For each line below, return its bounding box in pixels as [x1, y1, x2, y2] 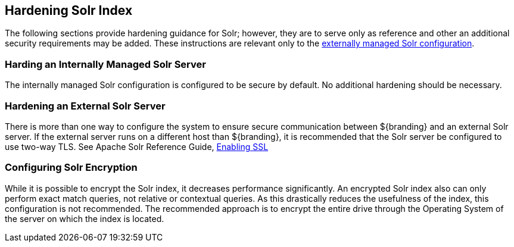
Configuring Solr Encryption [5, 161, 138, 174]
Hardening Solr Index [5, 3, 133, 18]
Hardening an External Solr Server [5, 99, 166, 112]
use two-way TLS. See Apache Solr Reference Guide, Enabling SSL [5, 141, 269, 152]
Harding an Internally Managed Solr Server [5, 58, 206, 70]
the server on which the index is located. [5, 213, 164, 224]
